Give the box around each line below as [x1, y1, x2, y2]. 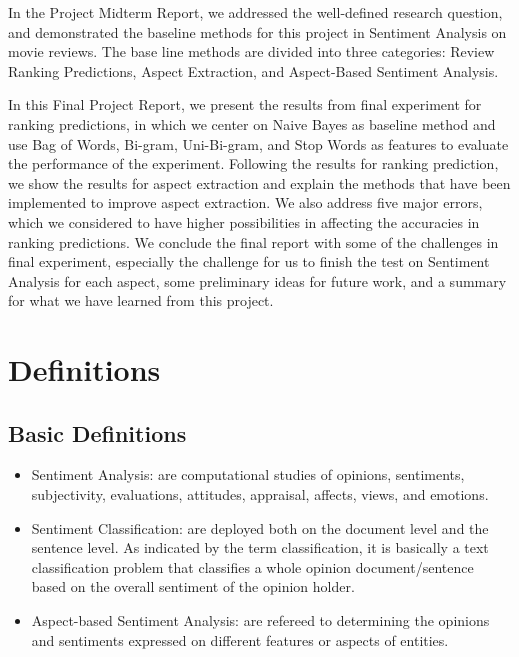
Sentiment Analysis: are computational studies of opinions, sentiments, [31, 464, 465, 485]
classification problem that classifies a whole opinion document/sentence [31, 556, 474, 577]
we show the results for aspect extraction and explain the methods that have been [8, 172, 511, 193]
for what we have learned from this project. [8, 290, 274, 311]
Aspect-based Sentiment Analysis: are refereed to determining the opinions [31, 610, 490, 631]
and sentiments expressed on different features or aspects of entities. [31, 629, 449, 650]
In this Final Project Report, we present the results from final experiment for [8, 94, 482, 115]
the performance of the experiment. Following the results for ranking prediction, [8, 153, 499, 174]
